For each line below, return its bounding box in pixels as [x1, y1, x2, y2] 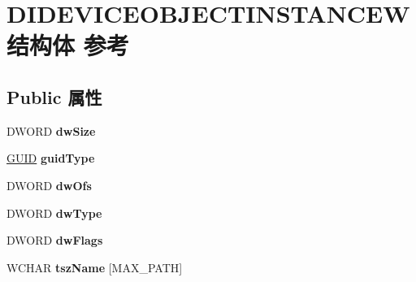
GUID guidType [6, 150, 95, 167]
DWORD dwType [6, 204, 102, 221]
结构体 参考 [6, 28, 129, 62]
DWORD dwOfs [6, 176, 92, 193]
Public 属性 [6, 84, 102, 109]
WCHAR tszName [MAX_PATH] [6, 258, 183, 275]
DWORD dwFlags [6, 232, 103, 249]
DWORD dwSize [6, 122, 96, 139]
